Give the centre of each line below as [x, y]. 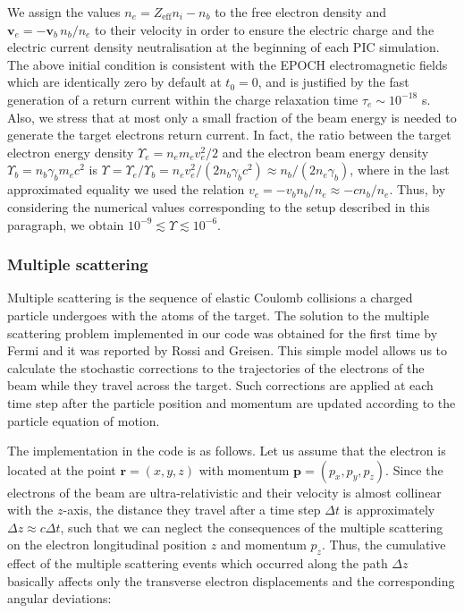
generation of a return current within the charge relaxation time [183, 99]
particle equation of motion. [84, 420]
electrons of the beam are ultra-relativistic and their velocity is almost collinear [224, 492]
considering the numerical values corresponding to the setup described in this [219, 206]
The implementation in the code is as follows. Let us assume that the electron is [227, 451]
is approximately [389, 510]
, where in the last [400, 170]
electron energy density [71, 152]
